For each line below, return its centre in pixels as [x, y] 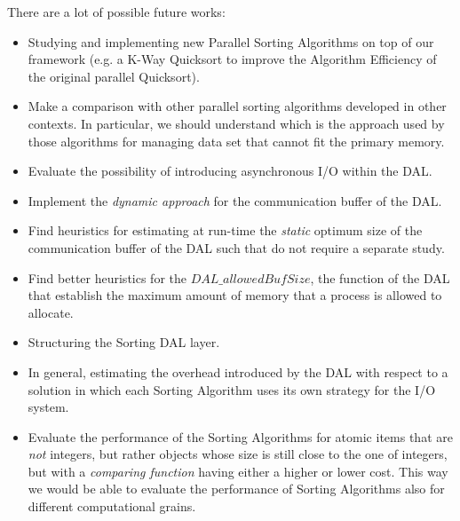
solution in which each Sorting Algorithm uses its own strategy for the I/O [232, 389]
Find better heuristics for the [107, 277]
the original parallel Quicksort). [114, 76]
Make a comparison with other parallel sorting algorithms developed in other [237, 106]
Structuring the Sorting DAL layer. [124, 342]
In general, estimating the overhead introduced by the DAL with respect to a [238, 371]
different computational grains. [112, 506]
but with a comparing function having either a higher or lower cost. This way [238, 471]
